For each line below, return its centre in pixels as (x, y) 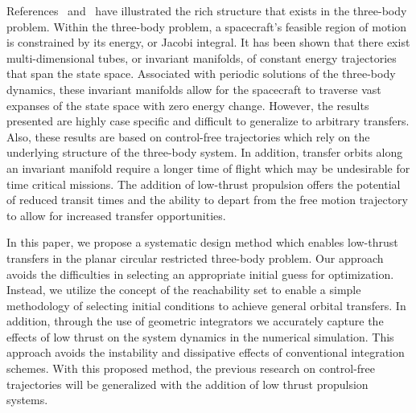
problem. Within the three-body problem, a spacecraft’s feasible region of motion (207, 26)
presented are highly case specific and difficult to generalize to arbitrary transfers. (208, 121)
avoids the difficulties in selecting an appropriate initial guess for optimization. (200, 274)
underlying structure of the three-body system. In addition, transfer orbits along (205, 152)
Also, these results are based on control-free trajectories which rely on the (188, 136)
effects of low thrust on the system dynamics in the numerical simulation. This (200, 336)
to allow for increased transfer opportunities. (116, 215)
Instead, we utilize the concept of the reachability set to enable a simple (184, 290)
